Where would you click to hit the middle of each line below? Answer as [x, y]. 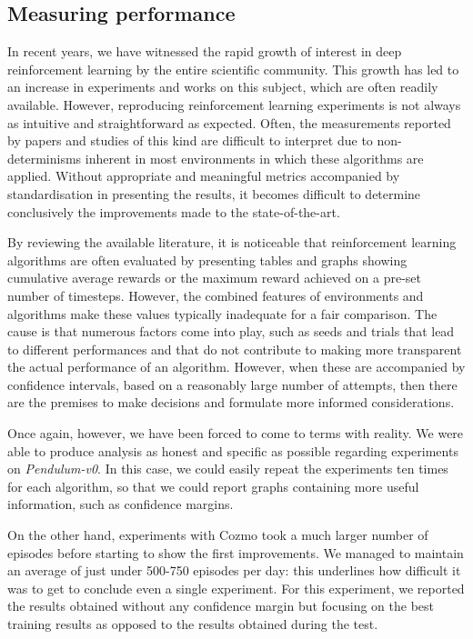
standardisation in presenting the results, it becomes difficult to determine [214, 193]
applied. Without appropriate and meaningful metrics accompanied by [204, 176]
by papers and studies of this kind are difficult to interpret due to [190, 140]
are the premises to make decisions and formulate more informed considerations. [231, 402]
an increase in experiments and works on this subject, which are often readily [223, 87]
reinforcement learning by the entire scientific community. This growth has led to [233, 69]
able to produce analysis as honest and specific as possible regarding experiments [233, 450]
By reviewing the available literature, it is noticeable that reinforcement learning [232, 242]
